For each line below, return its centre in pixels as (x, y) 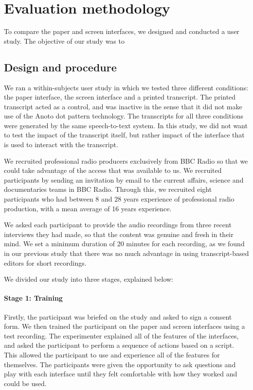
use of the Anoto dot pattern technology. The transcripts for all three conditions (124, 116)
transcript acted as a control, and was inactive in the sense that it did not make (123, 106)
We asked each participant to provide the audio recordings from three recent (118, 225)
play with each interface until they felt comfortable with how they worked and (121, 374)
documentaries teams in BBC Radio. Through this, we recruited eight (108, 189)
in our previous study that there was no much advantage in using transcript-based (126, 253)
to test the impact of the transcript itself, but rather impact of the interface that (124, 135)
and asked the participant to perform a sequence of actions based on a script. (119, 345)
